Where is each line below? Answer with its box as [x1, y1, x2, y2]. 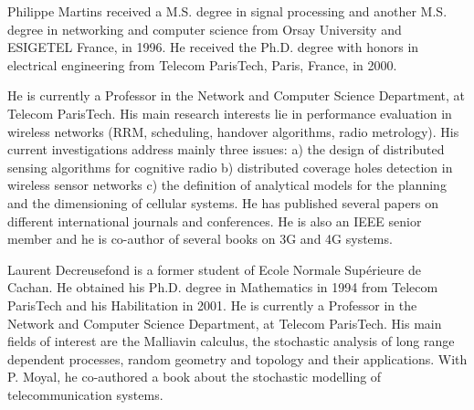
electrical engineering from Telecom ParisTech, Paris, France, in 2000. [7, 55, 397, 74]
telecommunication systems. [7, 384, 163, 404]
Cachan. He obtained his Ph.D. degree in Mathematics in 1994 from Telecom [7, 278, 438, 297]
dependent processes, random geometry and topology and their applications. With [7, 349, 468, 368]
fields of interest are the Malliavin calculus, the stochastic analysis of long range [7, 331, 455, 351]
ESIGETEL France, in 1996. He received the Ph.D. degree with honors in [7, 37, 419, 57]
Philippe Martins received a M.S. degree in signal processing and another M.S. [7, 2, 448, 20]
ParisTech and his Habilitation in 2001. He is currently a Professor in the [7, 295, 417, 314]
